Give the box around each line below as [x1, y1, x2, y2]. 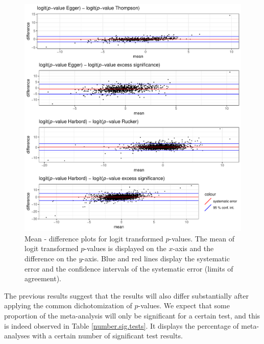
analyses [4, 330, 30, 341]
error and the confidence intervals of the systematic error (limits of [25, 263, 233, 274]
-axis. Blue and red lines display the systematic [82, 253, 230, 264]
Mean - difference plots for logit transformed [25, 233, 163, 243]
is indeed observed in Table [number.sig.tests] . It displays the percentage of [4, 320, 239, 331]
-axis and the [173, 243, 214, 254]
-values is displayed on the [84, 243, 166, 254]
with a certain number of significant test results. [32, 330, 183, 341]
